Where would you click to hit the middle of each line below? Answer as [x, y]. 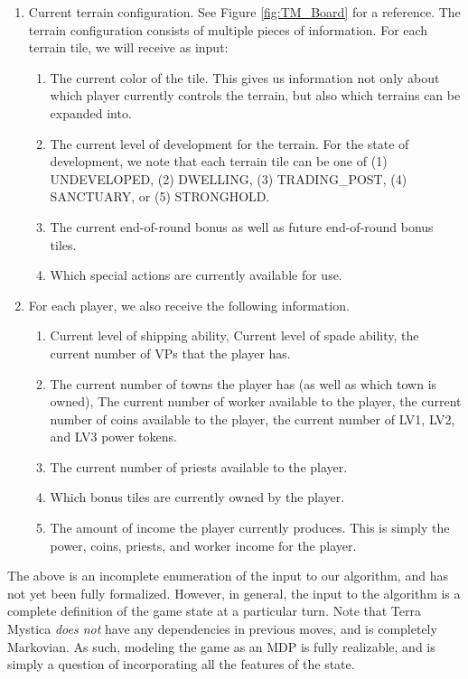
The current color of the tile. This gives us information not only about [245, 77]
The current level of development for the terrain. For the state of [229, 143]
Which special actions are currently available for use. [196, 275]
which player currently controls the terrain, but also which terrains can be [255, 95]
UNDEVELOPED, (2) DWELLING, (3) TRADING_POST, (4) [229, 178]
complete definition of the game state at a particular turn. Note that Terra [214, 611]
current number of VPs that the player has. [170, 353]
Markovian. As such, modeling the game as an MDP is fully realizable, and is [221, 646]
